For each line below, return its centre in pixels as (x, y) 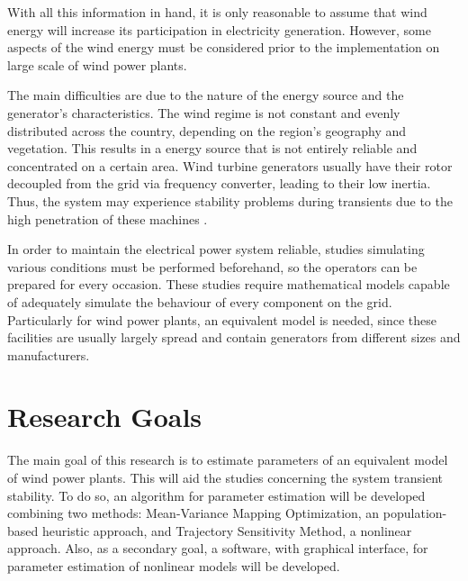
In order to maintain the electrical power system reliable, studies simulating (216, 249)
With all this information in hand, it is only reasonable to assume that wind (217, 12)
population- (415, 513)
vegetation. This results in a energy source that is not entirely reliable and (212, 148)
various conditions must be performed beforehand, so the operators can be (212, 266)
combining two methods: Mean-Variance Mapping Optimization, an (193, 513)
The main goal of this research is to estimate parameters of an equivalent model (228, 460)
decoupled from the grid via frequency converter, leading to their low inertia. (219, 183)
